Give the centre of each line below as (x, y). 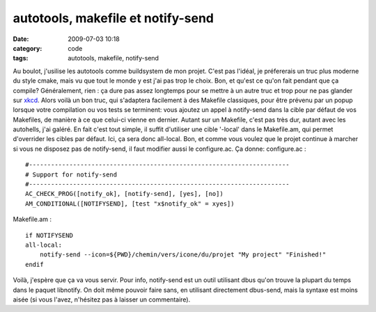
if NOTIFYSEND (49, 235)
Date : (21, 39)
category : (28, 48)
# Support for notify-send (71, 174)
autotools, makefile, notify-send (113, 58)
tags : (21, 58)
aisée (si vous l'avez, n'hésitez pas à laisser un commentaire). (102, 299)
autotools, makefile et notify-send (113, 18)
